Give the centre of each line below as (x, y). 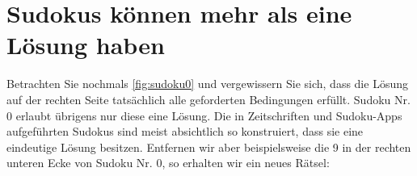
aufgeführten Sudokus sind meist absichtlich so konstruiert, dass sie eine (185, 131)
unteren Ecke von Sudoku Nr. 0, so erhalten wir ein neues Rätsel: (168, 163)
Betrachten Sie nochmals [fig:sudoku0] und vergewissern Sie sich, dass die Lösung (207, 84)
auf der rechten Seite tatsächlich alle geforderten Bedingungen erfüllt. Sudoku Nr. (208, 99)
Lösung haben (86, 45)
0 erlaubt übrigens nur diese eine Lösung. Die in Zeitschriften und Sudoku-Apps (204, 115)
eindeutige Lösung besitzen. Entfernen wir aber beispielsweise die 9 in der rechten (209, 147)
